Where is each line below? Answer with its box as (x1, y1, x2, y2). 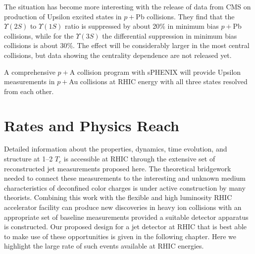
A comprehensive (4, 66, 55, 77)
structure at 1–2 (4, 153, 53, 164)
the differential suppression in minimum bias (102, 30, 237, 41)
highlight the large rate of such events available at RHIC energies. (4, 241, 204, 251)
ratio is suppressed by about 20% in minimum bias (64, 21, 219, 31)
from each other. (4, 86, 54, 96)
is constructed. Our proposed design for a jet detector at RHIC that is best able (4, 221, 247, 232)
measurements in (4, 76, 55, 87)
